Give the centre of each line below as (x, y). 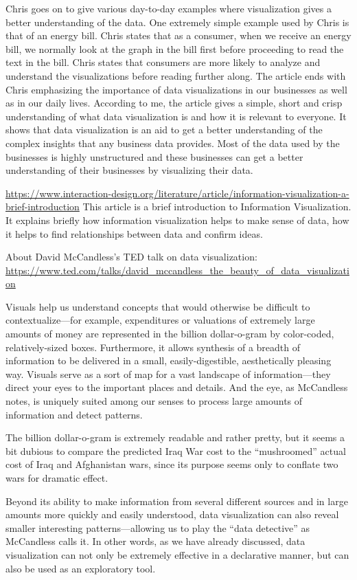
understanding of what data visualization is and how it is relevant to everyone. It (176, 116)
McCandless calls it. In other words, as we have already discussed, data (156, 541)
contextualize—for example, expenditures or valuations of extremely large (160, 320)
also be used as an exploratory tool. (81, 568)
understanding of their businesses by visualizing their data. (129, 170)
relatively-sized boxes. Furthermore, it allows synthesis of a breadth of (153, 347)
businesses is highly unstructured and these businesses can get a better (154, 156)
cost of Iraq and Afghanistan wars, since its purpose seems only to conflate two (172, 464)
